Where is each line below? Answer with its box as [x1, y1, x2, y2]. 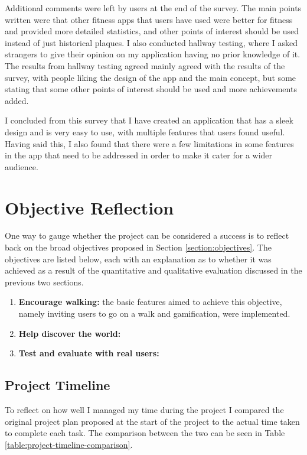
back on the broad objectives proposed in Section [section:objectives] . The [5, 241, 272, 253]
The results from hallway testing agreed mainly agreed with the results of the [5, 59, 285, 71]
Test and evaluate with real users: [18, 347, 159, 359]
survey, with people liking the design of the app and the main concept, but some [5, 71, 296, 83]
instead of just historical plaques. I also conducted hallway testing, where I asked [5, 36, 298, 48]
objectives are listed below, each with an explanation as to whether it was [5, 252, 272, 265]
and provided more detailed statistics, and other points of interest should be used [5, 25, 299, 37]
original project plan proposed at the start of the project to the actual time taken [5, 415, 300, 427]
